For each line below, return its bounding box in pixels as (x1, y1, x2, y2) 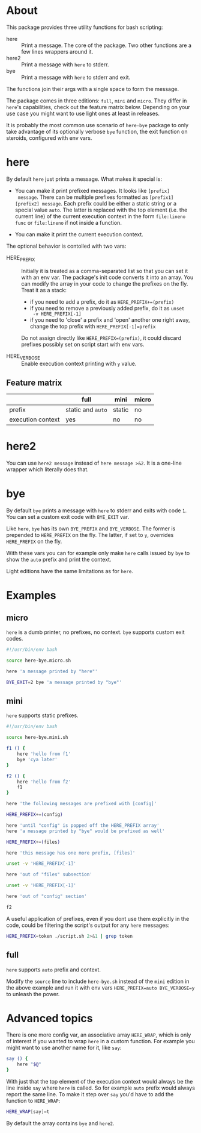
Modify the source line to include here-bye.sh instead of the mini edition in (6, 978, 190, 985)
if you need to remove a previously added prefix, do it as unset (29, 304, 185, 312)
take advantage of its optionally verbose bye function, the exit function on (6, 128, 188, 135)
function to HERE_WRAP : (6, 1097, 61, 1105)
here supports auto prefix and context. (6, 965, 101, 973)
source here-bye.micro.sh (6, 658, 71, 664)
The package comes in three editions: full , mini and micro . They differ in (6, 97, 187, 104)
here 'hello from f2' (17, 779, 71, 785)
